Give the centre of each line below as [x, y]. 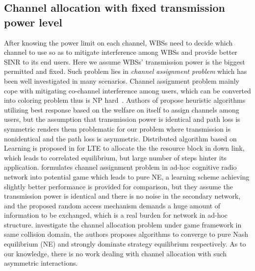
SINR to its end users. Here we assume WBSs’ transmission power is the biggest [125, 61]
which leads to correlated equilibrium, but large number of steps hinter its [115, 157]
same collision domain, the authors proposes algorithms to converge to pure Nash [126, 234]
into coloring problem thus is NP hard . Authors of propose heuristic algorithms [125, 100]
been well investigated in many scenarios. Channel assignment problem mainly [122, 80]
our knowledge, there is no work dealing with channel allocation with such [115, 253]
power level [33, 22]
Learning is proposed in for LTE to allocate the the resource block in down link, [124, 148]
